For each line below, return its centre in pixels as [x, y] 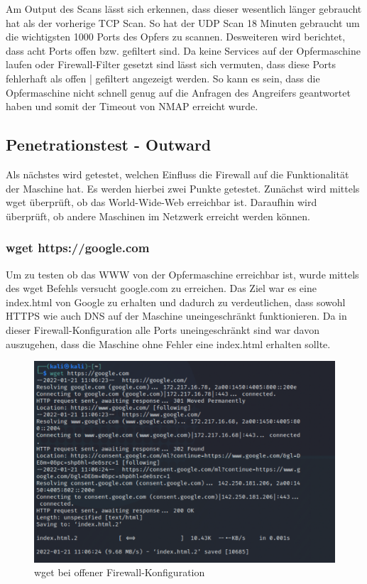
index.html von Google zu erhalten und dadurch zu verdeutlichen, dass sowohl [176, 302]
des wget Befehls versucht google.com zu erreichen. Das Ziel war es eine [161, 288]
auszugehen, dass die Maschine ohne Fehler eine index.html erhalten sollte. [168, 344]
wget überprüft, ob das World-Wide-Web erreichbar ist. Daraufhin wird [161, 202]
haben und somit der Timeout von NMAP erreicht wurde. [132, 106]
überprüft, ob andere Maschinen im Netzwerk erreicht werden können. [158, 216]
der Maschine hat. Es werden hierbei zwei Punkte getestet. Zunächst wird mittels [183, 188]
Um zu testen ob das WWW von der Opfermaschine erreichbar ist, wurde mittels [182, 274]
